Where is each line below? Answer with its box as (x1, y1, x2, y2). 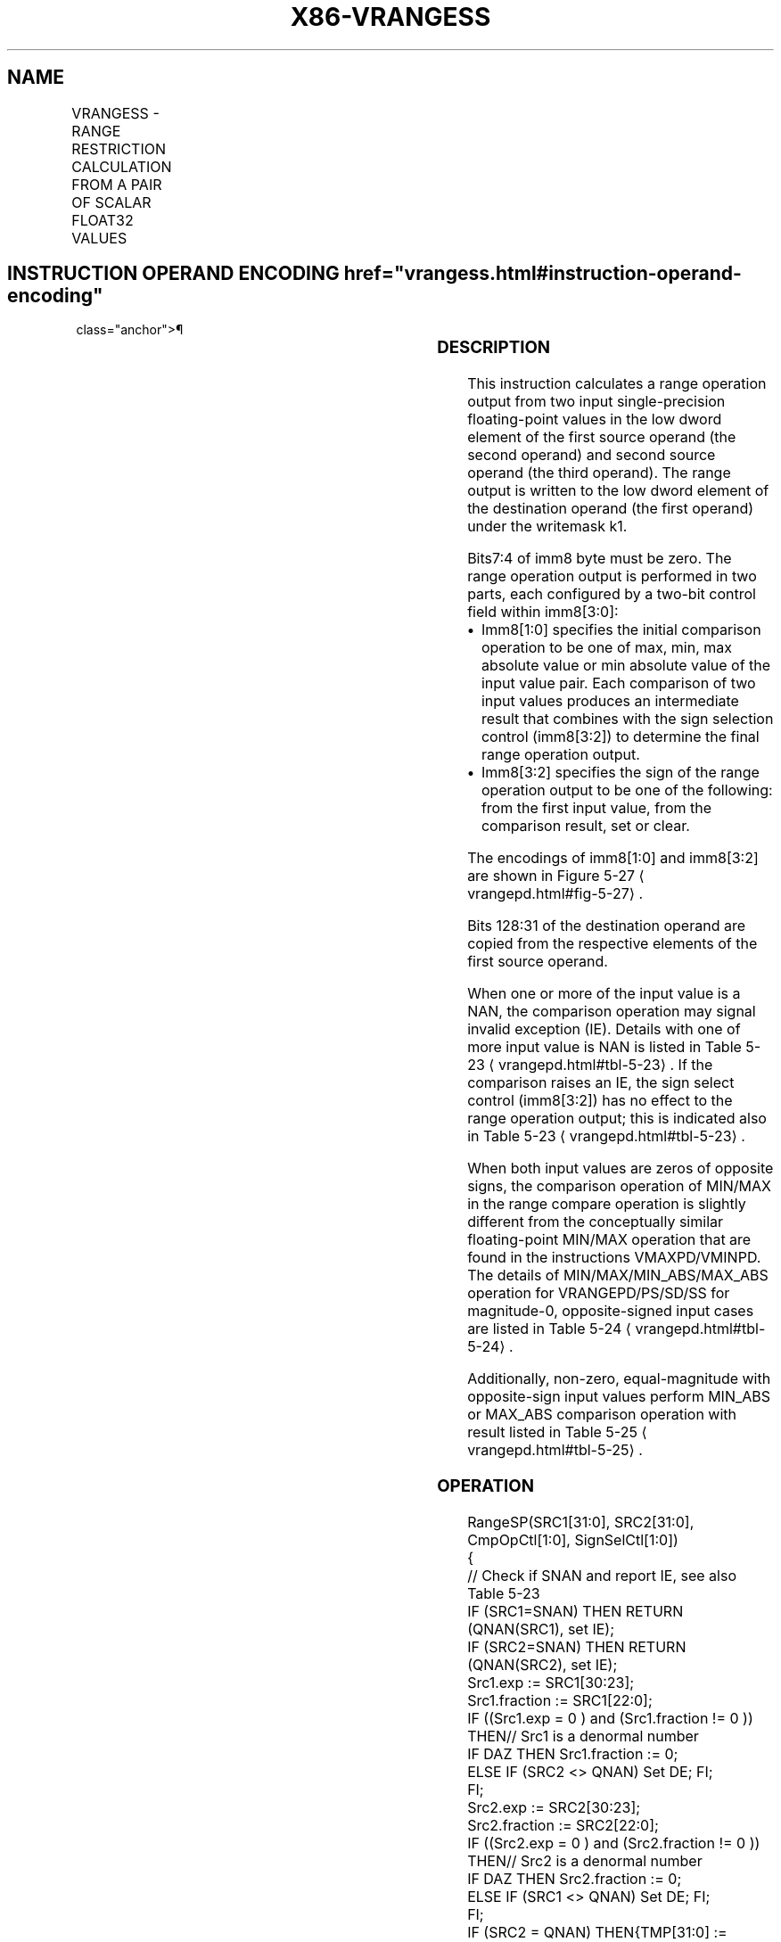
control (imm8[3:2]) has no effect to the (467, 1091, 733, 1110)
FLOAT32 (71, 210, 134, 229)
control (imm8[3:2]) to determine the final (481, 728, 760, 746)
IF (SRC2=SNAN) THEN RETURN (467, 1637, 686, 1656)
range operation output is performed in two (467, 567, 757, 586)
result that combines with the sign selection (481, 710, 774, 728)
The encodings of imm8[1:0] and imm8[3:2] (467, 849, 759, 868)
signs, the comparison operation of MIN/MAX (467, 1177, 771, 1196)
